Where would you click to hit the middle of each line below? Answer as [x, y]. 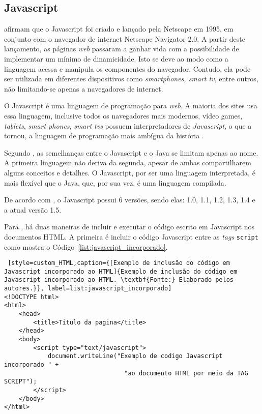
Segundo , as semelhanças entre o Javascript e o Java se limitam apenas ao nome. [131, 152]
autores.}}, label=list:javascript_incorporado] [88, 289]
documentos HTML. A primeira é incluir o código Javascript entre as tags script [131, 236]
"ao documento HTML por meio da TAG [186, 373]
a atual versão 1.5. [33, 209]
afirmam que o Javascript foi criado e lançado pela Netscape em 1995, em [119, 29]
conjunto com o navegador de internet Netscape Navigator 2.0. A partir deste [125, 38]
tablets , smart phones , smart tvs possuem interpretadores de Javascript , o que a [128, 125]
